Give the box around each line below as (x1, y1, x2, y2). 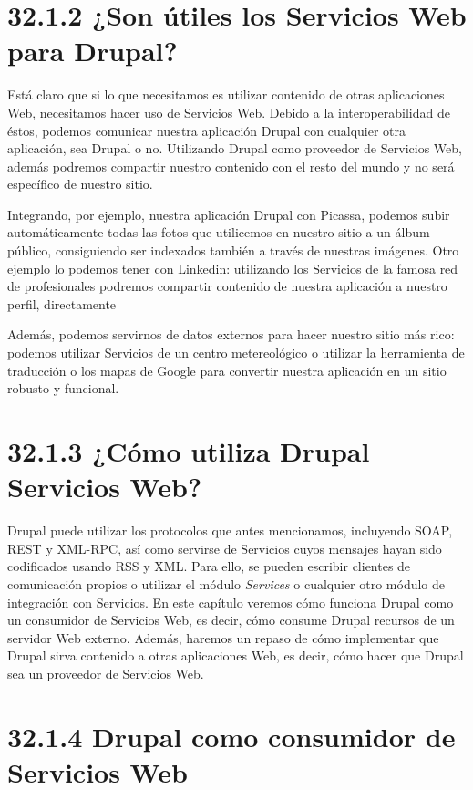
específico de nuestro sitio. (7, 174, 153, 193)
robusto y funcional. (7, 379, 119, 398)
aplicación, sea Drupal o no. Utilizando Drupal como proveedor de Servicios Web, (7, 139, 462, 158)
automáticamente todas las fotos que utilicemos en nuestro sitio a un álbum (7, 223, 430, 242)
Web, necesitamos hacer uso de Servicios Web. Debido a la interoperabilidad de (7, 102, 450, 121)
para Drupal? (7, 32, 178, 69)
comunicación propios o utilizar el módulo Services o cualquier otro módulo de (7, 574, 446, 593)
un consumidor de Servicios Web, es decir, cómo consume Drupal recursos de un (7, 610, 455, 629)
